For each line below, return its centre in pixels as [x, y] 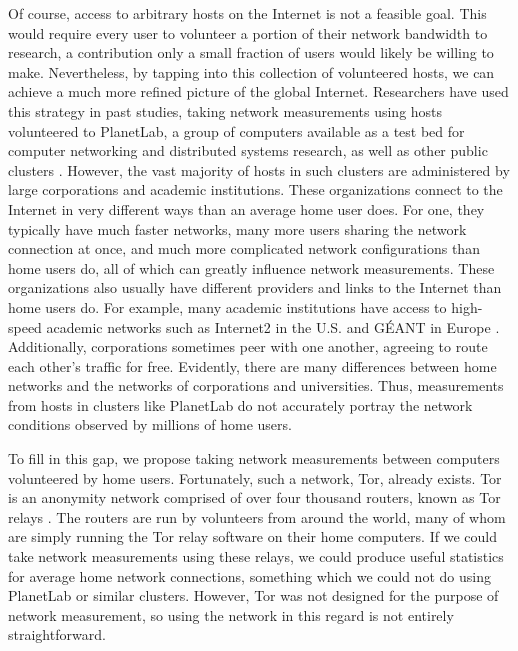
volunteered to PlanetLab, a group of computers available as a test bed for [236, 130]
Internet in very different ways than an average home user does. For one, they [246, 208]
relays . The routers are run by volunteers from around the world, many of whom [257, 516]
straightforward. [57, 634]
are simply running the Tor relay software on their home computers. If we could [252, 536]
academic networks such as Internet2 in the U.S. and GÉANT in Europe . [273, 326]
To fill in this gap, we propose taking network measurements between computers [254, 458]
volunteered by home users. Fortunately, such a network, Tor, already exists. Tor [255, 477]
